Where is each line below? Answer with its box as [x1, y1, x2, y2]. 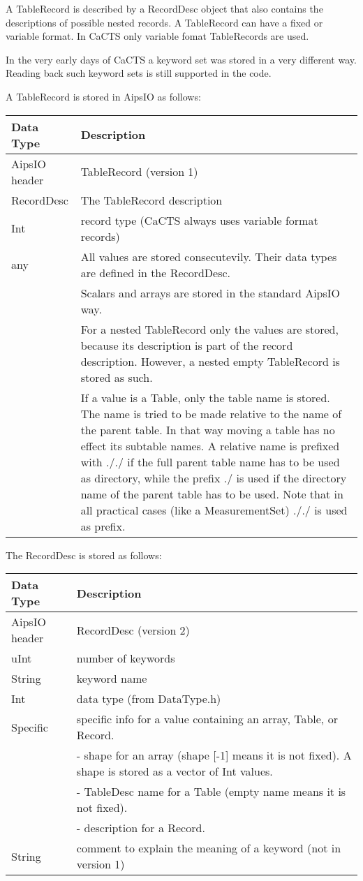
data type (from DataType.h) [76, 690, 221, 707]
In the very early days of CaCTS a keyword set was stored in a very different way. [6, 52, 357, 66]
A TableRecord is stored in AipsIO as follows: [6, 89, 201, 103]
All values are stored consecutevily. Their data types [80, 248, 337, 265]
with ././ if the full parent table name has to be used [80, 453, 340, 470]
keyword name [76, 670, 147, 687]
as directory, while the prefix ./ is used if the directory [80, 469, 347, 486]
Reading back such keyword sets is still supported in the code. [6, 66, 272, 80]
